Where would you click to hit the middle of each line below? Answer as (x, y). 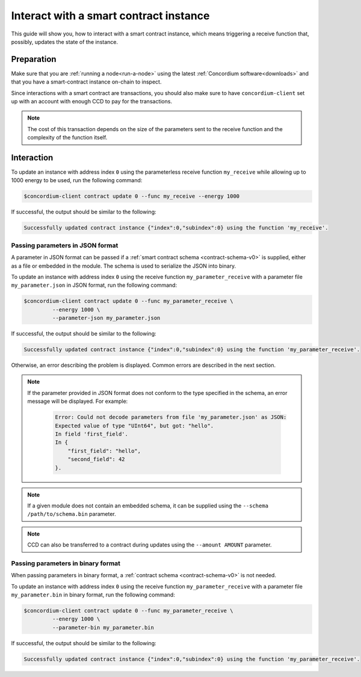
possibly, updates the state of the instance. (65, 41)
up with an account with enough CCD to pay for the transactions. (92, 102)
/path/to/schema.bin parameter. (72, 514)
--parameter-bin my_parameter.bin (103, 627)
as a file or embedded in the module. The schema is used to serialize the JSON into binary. (124, 266)
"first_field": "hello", (104, 451)
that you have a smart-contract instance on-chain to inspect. (86, 82)
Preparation (34, 59)
